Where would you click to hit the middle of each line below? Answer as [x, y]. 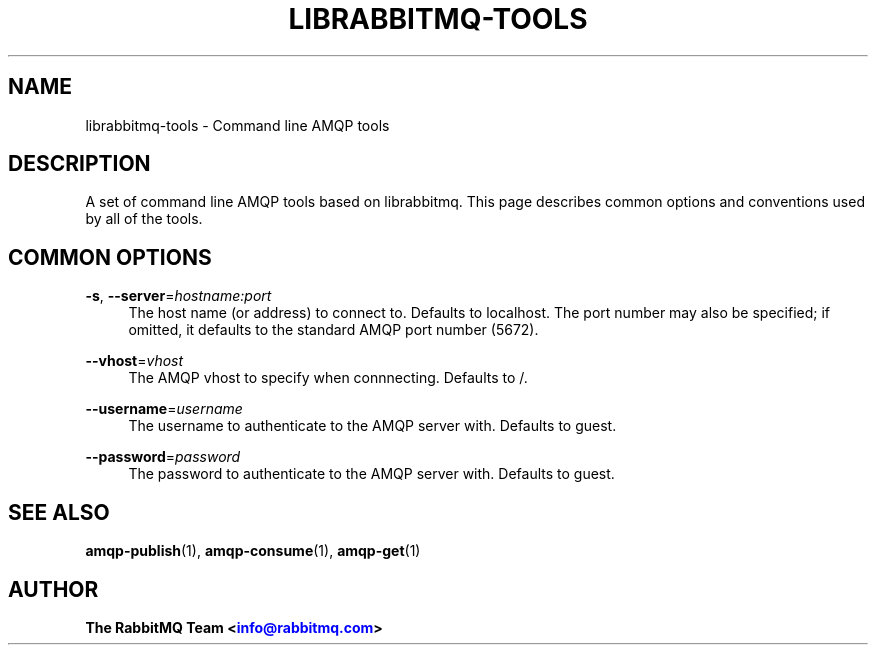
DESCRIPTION [79, 164]
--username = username [164, 409]
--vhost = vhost [134, 361]
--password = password [163, 457]
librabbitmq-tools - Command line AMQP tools [237, 125]
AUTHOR [53, 589]
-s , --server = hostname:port [178, 296]
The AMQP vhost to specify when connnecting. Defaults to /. [328, 378]
